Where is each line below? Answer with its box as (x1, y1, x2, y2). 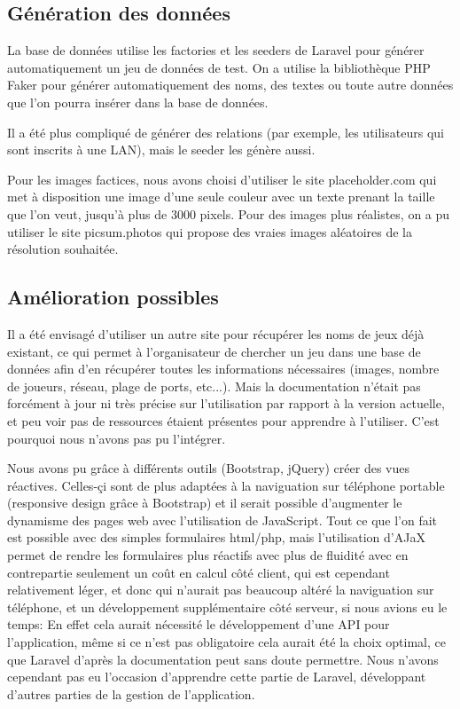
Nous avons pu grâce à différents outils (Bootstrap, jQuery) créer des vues (7, 459, 409, 477)
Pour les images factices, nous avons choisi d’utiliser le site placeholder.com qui (7, 169, 437, 188)
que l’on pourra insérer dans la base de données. (7, 92, 269, 111)
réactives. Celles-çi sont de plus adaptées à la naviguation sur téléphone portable (7, 476, 445, 494)
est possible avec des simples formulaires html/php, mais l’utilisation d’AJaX (7, 528, 425, 547)
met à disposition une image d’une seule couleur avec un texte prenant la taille (7, 187, 435, 206)
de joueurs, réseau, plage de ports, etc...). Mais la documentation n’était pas (7, 376, 421, 395)
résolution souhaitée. (7, 240, 119, 258)
